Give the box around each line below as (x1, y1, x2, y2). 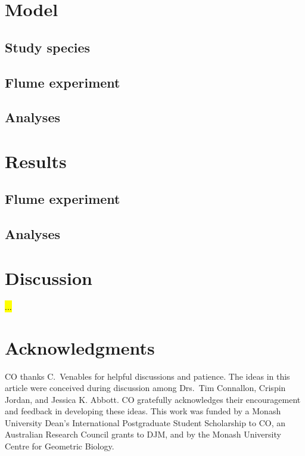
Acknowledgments (5, 335, 155, 359)
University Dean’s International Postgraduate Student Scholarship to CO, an (5, 416, 286, 429)
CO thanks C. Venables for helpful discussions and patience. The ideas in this (5, 370, 290, 382)
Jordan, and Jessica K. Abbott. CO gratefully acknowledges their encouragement (5, 393, 301, 405)
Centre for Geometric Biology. (5, 440, 114, 452)
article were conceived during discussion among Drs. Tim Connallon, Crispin (5, 381, 286, 394)
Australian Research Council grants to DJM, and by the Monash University (5, 428, 281, 441)
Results (5, 148, 67, 173)
